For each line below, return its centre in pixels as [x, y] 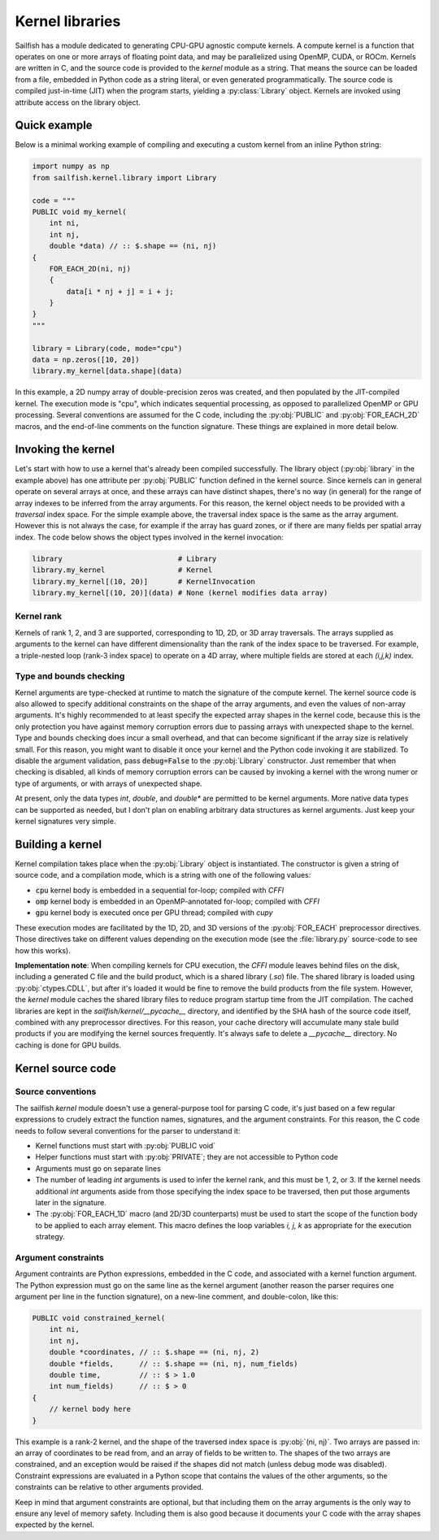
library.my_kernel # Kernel [122, 570]
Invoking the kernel [65, 450]
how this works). [43, 950]
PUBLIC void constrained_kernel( [99, 1318]
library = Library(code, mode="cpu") [107, 348]
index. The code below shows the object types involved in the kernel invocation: [149, 537]
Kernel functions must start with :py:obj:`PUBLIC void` [125, 1146]
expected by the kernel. [55, 1525]
